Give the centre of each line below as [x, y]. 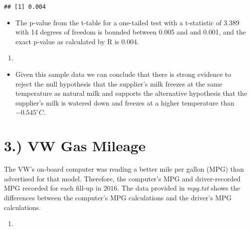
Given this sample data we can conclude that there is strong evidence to [123, 74]
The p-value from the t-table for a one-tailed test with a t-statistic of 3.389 [127, 22]
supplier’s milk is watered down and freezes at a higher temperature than [125, 102]
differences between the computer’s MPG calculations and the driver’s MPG [118, 197]
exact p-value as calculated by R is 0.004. [77, 41]
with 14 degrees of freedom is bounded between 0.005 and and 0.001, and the [131, 32]
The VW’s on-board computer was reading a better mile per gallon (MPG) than [124, 169]
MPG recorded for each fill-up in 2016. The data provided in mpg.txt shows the [122, 188]
